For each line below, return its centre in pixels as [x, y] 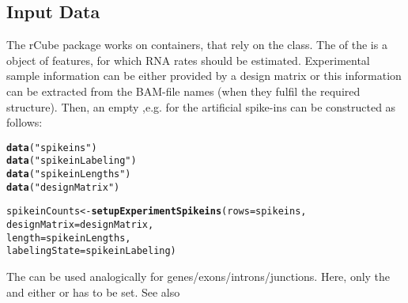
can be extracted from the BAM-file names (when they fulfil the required [183, 91]
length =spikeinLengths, [69, 238]
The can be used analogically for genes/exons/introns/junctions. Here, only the [198, 276]
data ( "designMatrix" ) [63, 187]
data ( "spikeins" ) [52, 148]
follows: [25, 122]
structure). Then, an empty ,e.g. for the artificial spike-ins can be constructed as [201, 106]
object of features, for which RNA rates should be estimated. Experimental [188, 60]
